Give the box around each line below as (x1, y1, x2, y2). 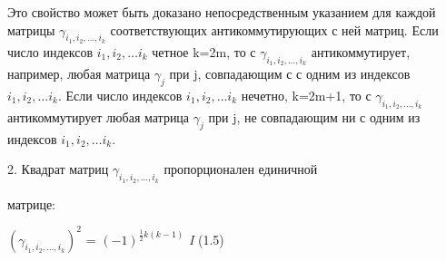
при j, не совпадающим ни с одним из (208, 108, 421, 126)
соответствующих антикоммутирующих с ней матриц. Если (110, 20, 439, 39)
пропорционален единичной (164, 159, 318, 179)
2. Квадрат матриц (7, 159, 109, 179)
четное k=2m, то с (152, 42, 256, 61)
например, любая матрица (7, 64, 151, 82)
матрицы (7, 20, 55, 39)
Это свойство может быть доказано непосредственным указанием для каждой (7, 3, 436, 21)
